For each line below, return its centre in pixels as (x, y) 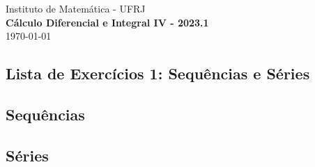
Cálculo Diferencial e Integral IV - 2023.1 (107, 22)
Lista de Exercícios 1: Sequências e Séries (158, 73)
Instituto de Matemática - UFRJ (76, 8)
